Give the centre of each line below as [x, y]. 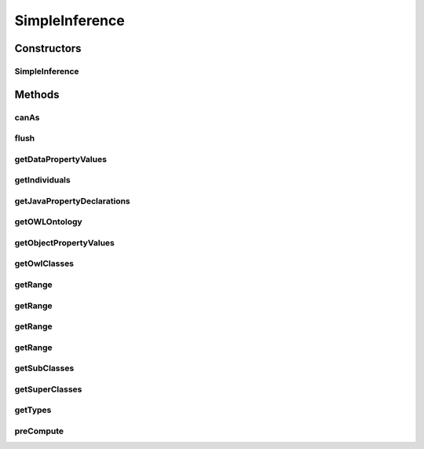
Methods [37, 94]
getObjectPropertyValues [65, 242]
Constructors [48, 48]
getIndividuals [42, 180]
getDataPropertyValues [61, 159]
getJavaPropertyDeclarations [73, 201]
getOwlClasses [44, 263]
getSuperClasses [48, 389]
